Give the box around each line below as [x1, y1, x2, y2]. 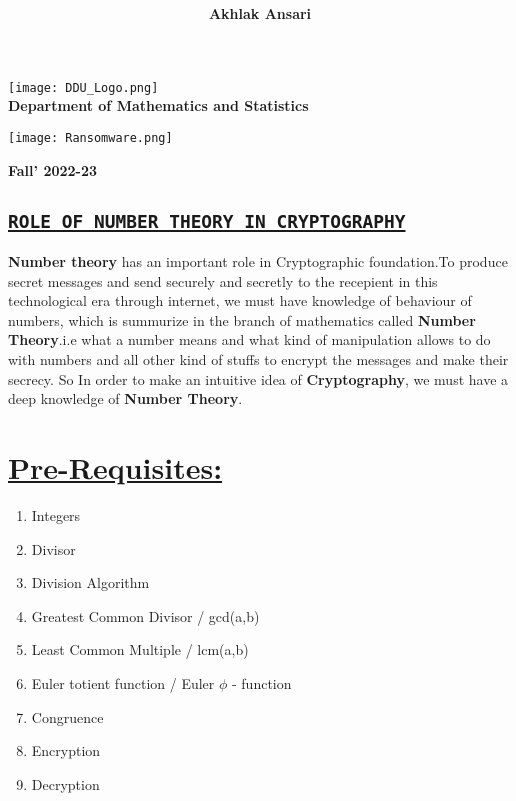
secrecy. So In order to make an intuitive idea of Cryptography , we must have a [8, 368, 509, 389]
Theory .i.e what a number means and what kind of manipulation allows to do [8, 329, 491, 350]
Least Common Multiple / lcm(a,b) [31, 639, 249, 660]
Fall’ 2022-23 [8, 159, 98, 180]
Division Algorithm [31, 572, 150, 593]
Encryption [31, 740, 101, 761]
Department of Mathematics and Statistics [8, 95, 309, 116]
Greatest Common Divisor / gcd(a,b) [31, 605, 260, 626]
